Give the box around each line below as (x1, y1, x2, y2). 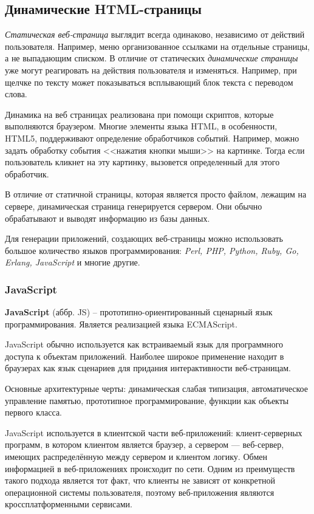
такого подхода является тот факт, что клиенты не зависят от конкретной (5, 474, 275, 487)
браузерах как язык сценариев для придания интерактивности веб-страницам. (5, 362, 291, 374)
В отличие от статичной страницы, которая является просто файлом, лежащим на (5, 188, 307, 200)
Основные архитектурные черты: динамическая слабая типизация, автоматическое (5, 382, 308, 395)
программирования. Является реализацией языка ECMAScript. (5, 317, 237, 330)
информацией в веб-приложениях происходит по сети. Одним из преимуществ (5, 462, 295, 475)
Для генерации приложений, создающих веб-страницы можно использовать (5, 232, 283, 245)
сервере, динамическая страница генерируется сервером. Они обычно (5, 199, 262, 212)
